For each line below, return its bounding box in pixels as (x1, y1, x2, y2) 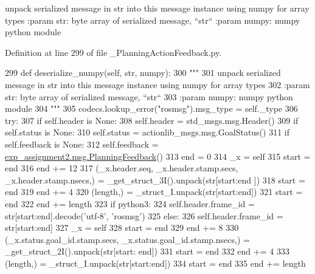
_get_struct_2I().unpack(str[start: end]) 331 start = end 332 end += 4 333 (5, 245, 289, 258)
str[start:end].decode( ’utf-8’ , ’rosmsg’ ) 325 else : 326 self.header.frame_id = (5, 209, 283, 222)
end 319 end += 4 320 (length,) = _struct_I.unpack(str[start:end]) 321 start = (5, 185, 303, 198)
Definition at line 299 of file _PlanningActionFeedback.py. (5, 46, 222, 58)
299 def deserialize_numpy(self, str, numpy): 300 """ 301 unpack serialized (5, 66, 281, 79)
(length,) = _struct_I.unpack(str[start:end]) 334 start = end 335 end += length (5, 256, 306, 269)
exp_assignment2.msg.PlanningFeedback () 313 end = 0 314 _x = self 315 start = (5, 149, 311, 162)
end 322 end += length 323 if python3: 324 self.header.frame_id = (5, 197, 255, 210)
